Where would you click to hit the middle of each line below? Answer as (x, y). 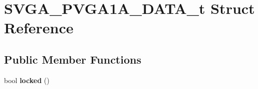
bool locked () (27, 80)
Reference (39, 28)
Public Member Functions (73, 59)
